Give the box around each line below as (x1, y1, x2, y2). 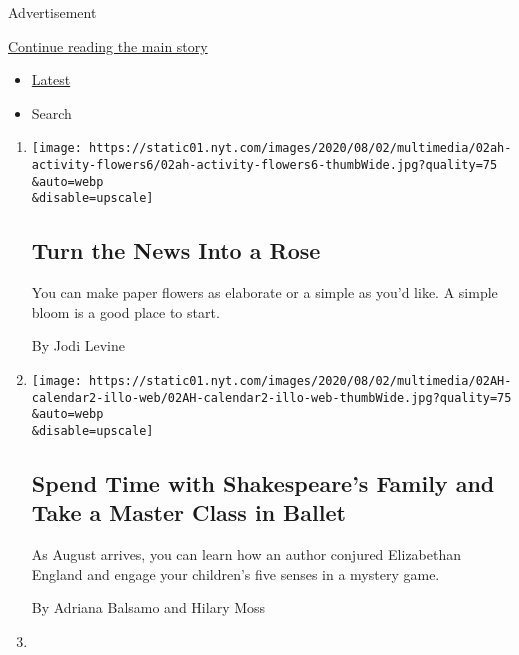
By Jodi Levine (31, 335, 125, 356)
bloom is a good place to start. (31, 301, 220, 322)
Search (31, 102, 72, 123)
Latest (31, 69, 71, 90)
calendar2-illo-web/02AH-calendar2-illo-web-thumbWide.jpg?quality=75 (31, 390, 512, 405)
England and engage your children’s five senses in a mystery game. (31, 563, 440, 584)
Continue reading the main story (8, 35, 208, 56)
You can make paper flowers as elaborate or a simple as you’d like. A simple (31, 282, 498, 303)
